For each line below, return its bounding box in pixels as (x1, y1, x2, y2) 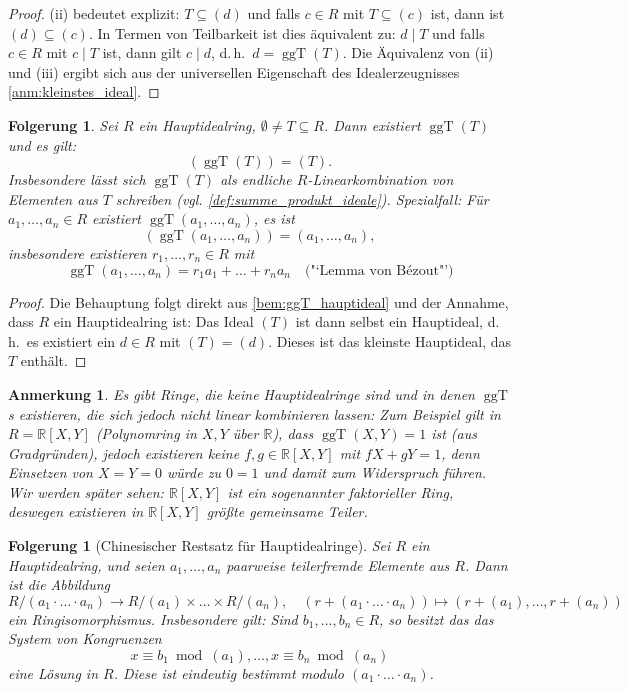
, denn (441, 442, 480, 463)
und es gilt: (8, 134, 76, 155)
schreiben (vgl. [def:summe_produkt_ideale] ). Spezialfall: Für (115, 188, 489, 209)
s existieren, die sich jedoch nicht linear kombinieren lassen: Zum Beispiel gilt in (8, 403, 501, 424)
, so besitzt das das (379, 608, 494, 629)
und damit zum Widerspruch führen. (263, 462, 487, 483)
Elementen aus (8, 188, 98, 209)
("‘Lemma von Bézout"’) (305, 263, 454, 278)
